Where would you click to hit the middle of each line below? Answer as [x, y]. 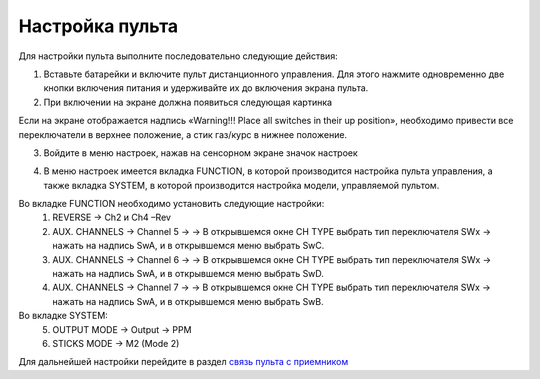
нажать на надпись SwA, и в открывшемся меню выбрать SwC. [188, 246]
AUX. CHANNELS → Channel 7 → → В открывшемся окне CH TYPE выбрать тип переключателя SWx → [271, 287]
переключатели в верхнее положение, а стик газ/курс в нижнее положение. [183, 134]
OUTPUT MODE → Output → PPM [122, 329]
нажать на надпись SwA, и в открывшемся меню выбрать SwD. [188, 274]
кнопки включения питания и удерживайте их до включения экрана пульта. [206, 88]
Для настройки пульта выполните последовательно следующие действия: [178, 56]
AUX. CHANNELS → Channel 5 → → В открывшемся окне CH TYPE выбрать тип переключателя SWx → [272, 231]
